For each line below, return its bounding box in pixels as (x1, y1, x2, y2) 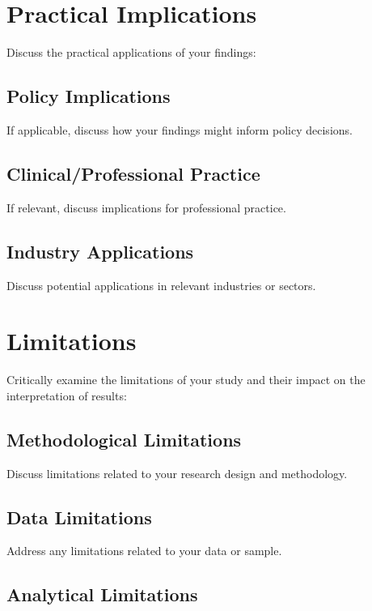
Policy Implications (6, 83, 171, 109)
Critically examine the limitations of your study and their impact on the (6, 371, 366, 388)
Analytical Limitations (6, 582, 198, 607)
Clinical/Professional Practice (6, 160, 260, 186)
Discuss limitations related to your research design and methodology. (6, 464, 348, 481)
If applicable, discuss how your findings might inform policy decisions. (6, 121, 353, 138)
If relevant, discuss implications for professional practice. (6, 199, 286, 216)
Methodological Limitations (6, 426, 242, 451)
